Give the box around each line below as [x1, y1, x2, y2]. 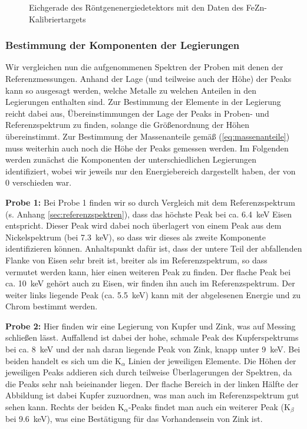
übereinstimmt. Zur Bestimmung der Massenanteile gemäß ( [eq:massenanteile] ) [5, 130, 290, 142]
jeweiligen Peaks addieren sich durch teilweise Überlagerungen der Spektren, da [5, 366, 292, 378]
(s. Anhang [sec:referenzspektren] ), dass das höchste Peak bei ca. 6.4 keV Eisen [5, 207, 292, 220]
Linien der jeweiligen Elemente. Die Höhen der [128, 354, 296, 367]
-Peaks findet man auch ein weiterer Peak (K [128, 401, 291, 413]
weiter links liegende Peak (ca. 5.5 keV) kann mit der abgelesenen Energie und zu [5, 288, 301, 301]
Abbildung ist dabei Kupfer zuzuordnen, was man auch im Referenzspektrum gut [5, 389, 299, 401]
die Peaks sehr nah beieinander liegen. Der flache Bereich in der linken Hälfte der [5, 377, 299, 390]
